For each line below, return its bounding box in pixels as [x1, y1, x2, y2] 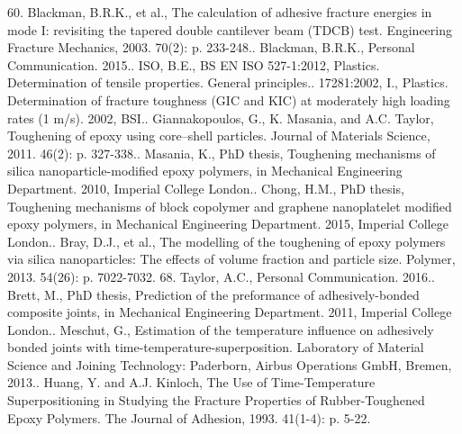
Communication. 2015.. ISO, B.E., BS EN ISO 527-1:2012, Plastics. [7, 55, 380, 74]
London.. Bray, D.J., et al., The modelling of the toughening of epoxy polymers [7, 231, 446, 250]
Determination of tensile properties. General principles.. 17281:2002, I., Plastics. [7, 73, 448, 92]
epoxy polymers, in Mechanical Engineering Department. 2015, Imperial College [7, 214, 448, 233]
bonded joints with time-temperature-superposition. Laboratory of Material [7, 338, 424, 357]
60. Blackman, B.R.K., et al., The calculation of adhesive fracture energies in [7, 3, 432, 21]
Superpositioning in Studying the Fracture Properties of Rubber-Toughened [7, 391, 425, 410]
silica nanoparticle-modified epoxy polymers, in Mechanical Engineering [7, 161, 403, 180]
